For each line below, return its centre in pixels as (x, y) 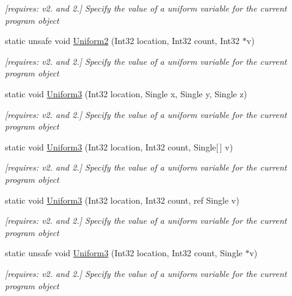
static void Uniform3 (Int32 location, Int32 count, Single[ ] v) (119, 146)
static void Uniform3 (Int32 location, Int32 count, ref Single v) (122, 200)
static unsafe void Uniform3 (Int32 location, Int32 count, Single (124, 253)
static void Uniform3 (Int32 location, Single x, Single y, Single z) (126, 93)
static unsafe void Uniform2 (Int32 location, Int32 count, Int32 (122, 41)
